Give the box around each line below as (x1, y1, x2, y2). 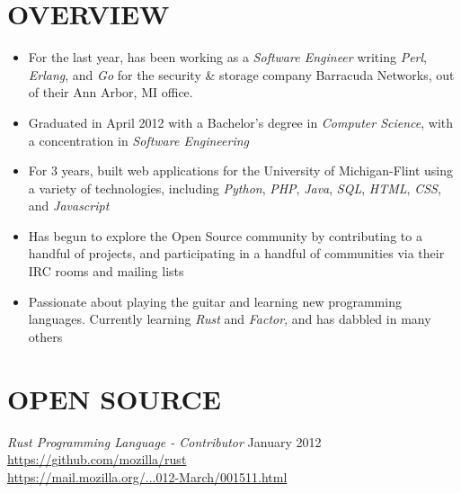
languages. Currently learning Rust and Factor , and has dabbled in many (28, 309, 431, 328)
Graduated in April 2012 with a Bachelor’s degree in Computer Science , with (28, 112, 454, 131)
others (28, 327, 63, 345)
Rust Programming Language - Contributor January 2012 (7, 432, 322, 451)
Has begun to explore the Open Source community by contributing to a (28, 226, 422, 245)
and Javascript (28, 196, 110, 215)
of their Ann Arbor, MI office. (28, 83, 193, 102)
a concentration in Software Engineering (28, 130, 250, 149)
